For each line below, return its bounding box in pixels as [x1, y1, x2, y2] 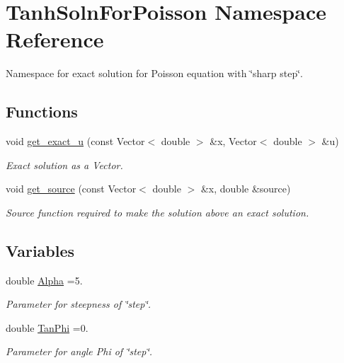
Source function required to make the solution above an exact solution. [6, 204, 309, 219]
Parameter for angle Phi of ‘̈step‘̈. [6, 344, 153, 359]
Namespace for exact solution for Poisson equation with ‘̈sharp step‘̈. [6, 66, 303, 81]
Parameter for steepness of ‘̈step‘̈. [6, 296, 151, 311]
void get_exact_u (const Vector [6, 134, 145, 149]
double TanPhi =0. [6, 320, 88, 335]
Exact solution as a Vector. [6, 157, 123, 172]
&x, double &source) [200, 181, 291, 196]
